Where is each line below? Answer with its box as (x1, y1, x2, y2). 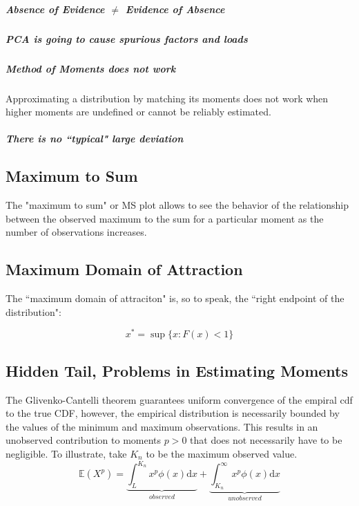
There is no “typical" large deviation (6, 131, 184, 146)
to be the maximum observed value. (146, 446, 298, 460)
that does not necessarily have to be (190, 433, 342, 447)
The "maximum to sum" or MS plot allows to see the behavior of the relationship (6, 198, 349, 212)
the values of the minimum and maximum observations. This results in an (6, 419, 318, 433)
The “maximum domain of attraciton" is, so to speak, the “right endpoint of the (6, 291, 345, 306)
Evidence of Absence (125, 1, 225, 16)
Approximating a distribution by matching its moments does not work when (6, 91, 329, 105)
